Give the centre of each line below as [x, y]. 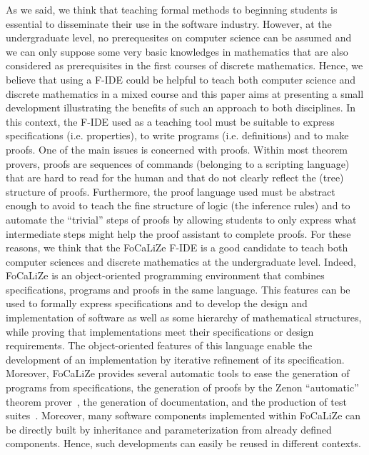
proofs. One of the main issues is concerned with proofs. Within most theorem [177, 149]
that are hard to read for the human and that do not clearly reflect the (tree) [175, 177]
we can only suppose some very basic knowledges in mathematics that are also [177, 51]
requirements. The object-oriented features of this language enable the [159, 345]
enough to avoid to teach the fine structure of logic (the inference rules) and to [178, 205]
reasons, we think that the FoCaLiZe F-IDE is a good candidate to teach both [177, 247]
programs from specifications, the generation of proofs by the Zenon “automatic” [182, 387]
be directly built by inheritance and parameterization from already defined [169, 429]
